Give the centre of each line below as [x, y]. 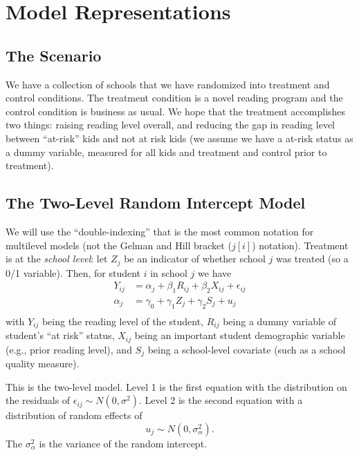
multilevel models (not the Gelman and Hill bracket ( [119, 245]
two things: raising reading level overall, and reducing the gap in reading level [170, 125]
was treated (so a [312, 259]
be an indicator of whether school [195, 259]
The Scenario [54, 55]
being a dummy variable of [279, 321]
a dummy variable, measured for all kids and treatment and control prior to [166, 152]
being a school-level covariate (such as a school [247, 349]
